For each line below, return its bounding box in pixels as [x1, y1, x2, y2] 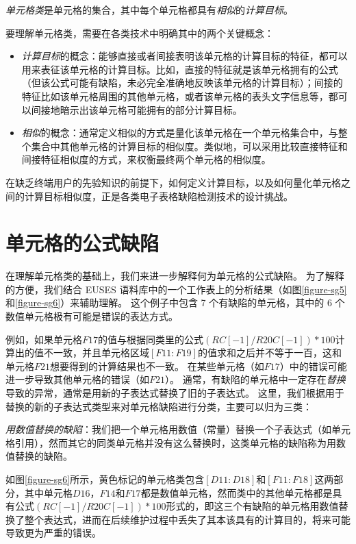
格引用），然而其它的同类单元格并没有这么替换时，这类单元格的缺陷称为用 [5, 435, 336, 449]
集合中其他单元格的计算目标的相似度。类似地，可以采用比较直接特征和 [31, 138, 348, 153]
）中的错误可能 [279, 358, 347, 373]
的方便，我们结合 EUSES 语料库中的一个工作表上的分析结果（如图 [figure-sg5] [5, 282, 347, 296]
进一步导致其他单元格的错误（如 [5, 372, 149, 386]
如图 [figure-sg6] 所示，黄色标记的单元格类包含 [5, 471, 205, 486]
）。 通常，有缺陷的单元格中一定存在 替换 [165, 372, 346, 386]
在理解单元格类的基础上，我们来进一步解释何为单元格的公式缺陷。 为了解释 [5, 269, 344, 283]
